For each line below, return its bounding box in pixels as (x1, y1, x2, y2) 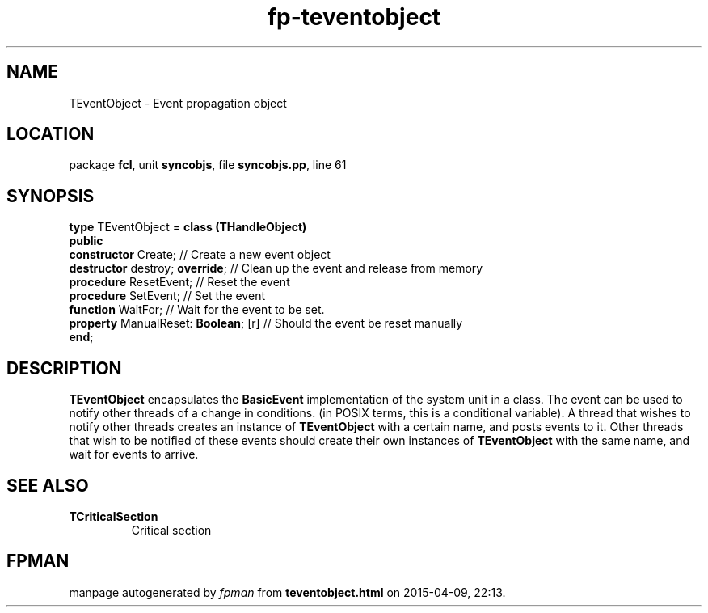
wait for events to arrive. (69, 447, 199, 462)
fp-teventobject (267, 3, 441, 31)
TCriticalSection (69, 509, 158, 523)
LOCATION (6, 124, 95, 145)
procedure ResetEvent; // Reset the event (69, 275, 290, 290)
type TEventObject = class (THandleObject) (69, 220, 307, 235)
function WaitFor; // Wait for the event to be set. (69, 302, 325, 317)
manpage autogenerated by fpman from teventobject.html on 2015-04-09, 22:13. (69, 585, 506, 599)
